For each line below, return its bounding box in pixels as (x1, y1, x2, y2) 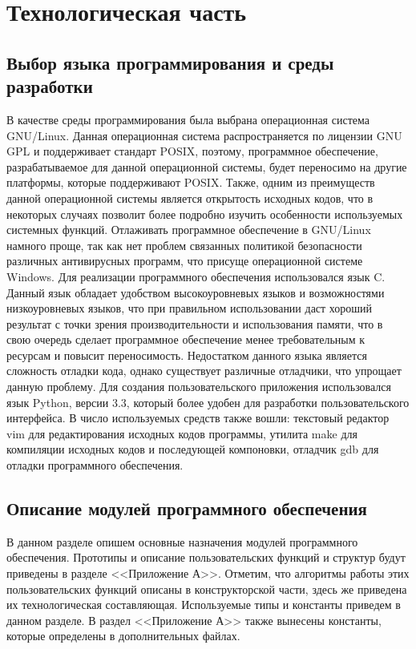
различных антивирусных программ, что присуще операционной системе (6, 252, 363, 269)
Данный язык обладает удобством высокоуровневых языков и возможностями (6, 284, 385, 300)
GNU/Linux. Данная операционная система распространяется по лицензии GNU (6, 127, 402, 143)
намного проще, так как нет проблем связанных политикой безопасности (6, 236, 362, 253)
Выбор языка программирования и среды (6, 50, 334, 75)
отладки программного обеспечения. (6, 457, 184, 474)
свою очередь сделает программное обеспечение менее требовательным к (6, 331, 366, 348)
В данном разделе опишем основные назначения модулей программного (6, 533, 358, 550)
